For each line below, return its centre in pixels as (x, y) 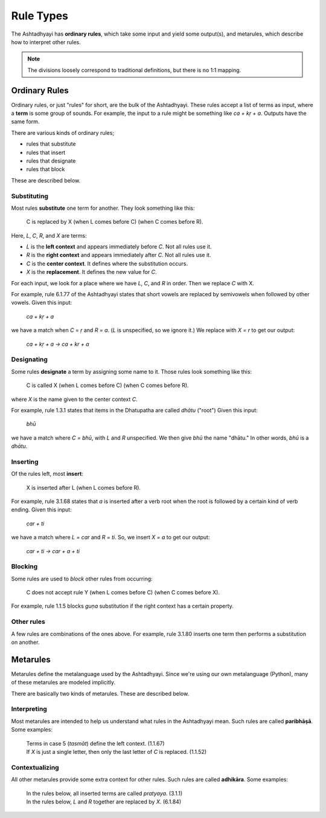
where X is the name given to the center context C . (75, 399)
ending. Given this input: (41, 510)
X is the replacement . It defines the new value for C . (91, 272)
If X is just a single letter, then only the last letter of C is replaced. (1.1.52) (117, 752)
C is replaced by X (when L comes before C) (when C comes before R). (115, 222)
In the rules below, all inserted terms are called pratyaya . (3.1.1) (104, 793)
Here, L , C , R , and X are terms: (49, 235)
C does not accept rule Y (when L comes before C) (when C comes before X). (123, 592)
